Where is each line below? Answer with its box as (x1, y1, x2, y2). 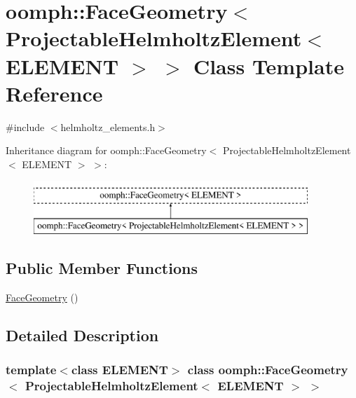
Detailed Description (6, 324, 159, 345)
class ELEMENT (71, 361, 168, 378)
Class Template (193, 51, 344, 80)
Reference (6, 78, 103, 107)
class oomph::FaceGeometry (187, 361, 348, 378)
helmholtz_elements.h (60, 119, 156, 134)
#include (6, 119, 45, 134)
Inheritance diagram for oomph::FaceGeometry (6, 143, 207, 158)
